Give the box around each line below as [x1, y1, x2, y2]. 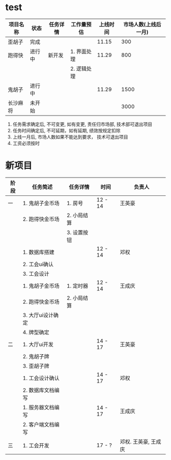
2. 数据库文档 [22, 386, 54, 393]
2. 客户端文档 [22, 421, 54, 428]
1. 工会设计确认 [22, 375, 60, 382]
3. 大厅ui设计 [22, 311, 54, 319]
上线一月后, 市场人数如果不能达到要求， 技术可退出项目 [12, 134, 128, 140]
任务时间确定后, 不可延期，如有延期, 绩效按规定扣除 [12, 127, 121, 133]
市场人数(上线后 [123, 21, 161, 28]
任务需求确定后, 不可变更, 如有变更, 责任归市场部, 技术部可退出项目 [12, 121, 153, 127]
